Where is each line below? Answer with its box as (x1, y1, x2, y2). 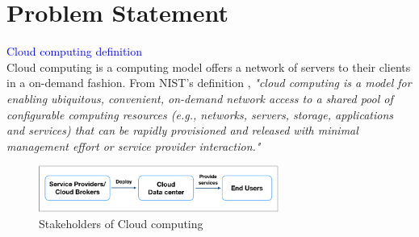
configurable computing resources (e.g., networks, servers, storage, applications (6, 106, 393, 123)
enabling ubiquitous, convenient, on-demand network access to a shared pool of (6, 89, 393, 106)
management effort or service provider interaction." (6, 137, 261, 154)
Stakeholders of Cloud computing (39, 214, 203, 231)
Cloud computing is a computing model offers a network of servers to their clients (6, 58, 411, 75)
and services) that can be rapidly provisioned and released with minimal (6, 122, 358, 139)
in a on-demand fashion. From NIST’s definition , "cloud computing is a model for (6, 74, 412, 91)
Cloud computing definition (6, 43, 143, 60)
